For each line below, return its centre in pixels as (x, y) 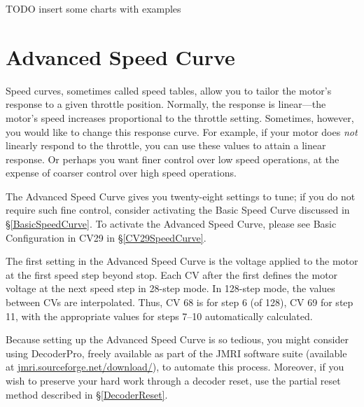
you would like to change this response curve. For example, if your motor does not (182, 131)
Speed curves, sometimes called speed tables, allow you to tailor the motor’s (169, 90)
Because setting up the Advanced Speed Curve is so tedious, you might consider (177, 339)
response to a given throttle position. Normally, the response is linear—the (166, 104)
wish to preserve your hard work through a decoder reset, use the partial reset (173, 380)
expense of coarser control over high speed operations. (121, 173)
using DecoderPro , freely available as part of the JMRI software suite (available (176, 353)
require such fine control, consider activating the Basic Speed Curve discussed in (178, 210)
